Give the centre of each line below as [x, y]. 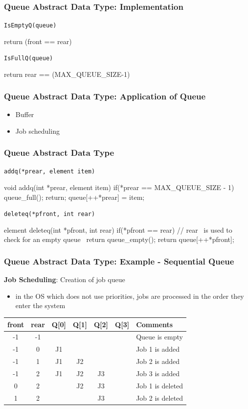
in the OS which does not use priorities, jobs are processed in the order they [130, 296]
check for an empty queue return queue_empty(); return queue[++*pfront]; [119, 239]
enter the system [40, 305]
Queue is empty [159, 337]
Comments [155, 324]
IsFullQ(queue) [29, 59]
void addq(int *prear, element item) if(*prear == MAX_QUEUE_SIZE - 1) [119, 187]
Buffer [25, 114]
